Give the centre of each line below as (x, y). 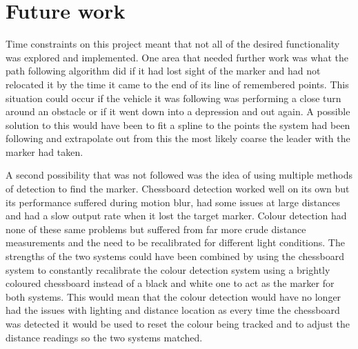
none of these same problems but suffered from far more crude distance (156, 229)
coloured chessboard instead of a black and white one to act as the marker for (170, 283)
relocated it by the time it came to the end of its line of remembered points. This (177, 84)
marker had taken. (44, 151)
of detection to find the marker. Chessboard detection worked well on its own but (178, 189)
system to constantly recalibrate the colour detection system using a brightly (168, 269)
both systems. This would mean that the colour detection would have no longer (173, 296)
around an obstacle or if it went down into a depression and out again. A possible (178, 111)
